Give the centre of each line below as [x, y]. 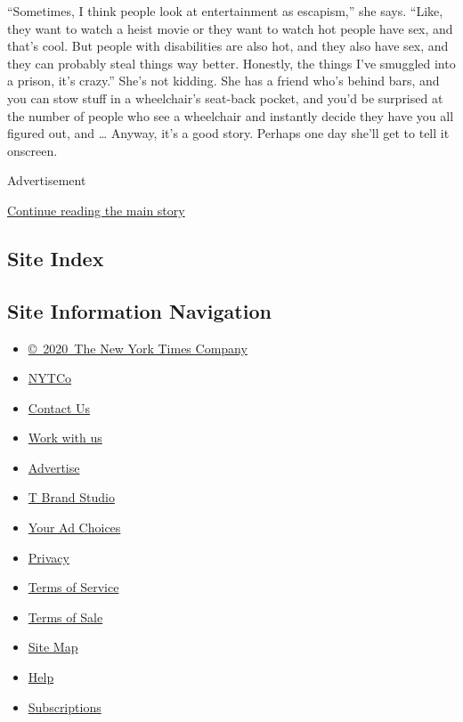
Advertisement [47, 180]
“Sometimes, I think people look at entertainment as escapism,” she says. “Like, [225, 11]
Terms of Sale [65, 617]
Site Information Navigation [139, 310]
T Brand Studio [71, 497]
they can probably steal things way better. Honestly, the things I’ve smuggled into [231, 63]
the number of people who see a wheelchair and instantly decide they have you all [231, 115]
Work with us [65, 438]
